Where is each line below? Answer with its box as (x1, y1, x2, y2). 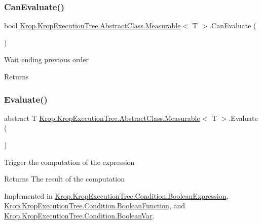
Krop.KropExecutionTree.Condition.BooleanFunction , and (4, 200, 185, 211)
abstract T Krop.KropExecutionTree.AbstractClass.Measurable (4, 112, 200, 123)
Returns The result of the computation (4, 173, 125, 184)
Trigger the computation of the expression (4, 156, 135, 167)
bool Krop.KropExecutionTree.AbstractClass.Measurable (4, 20, 181, 31)
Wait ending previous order (4, 54, 89, 65)
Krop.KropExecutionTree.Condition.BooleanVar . (4, 210, 155, 220)
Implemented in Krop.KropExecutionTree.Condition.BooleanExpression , (4, 190, 229, 201)
